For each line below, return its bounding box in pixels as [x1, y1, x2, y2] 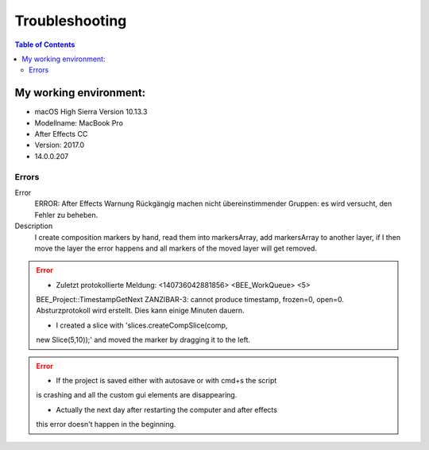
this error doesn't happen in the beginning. [36, 420, 176, 429]
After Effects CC [34, 130, 88, 139]
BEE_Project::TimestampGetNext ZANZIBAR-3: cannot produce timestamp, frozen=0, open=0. [36, 295, 345, 305]
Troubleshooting [14, 12, 127, 29]
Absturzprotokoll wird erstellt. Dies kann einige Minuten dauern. [36, 306, 245, 316]
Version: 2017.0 [34, 140, 85, 150]
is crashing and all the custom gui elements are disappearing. [36, 390, 238, 400]
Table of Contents [14, 40, 75, 49]
